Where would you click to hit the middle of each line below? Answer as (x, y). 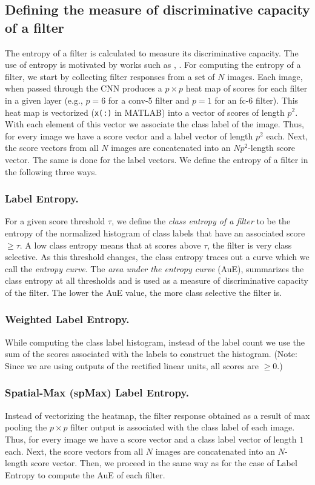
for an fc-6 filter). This (257, 100)
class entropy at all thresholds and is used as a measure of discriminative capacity (157, 280)
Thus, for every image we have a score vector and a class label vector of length (151, 439)
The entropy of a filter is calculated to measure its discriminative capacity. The (152, 52)
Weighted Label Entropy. (67, 319)
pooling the (26, 427)
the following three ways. (51, 171)
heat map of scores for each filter (247, 88)
